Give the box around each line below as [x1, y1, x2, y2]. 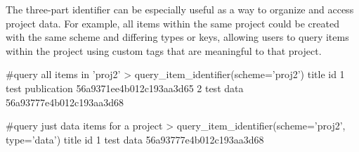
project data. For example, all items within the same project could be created [6, 15, 339, 30]
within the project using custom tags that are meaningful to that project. [6, 43, 322, 58]
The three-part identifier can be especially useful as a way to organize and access [6, 2, 354, 16]
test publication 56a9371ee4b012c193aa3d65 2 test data [6, 80, 244, 95]
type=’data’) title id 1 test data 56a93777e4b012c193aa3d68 [6, 132, 264, 146]
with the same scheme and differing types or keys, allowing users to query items [6, 30, 349, 44]
